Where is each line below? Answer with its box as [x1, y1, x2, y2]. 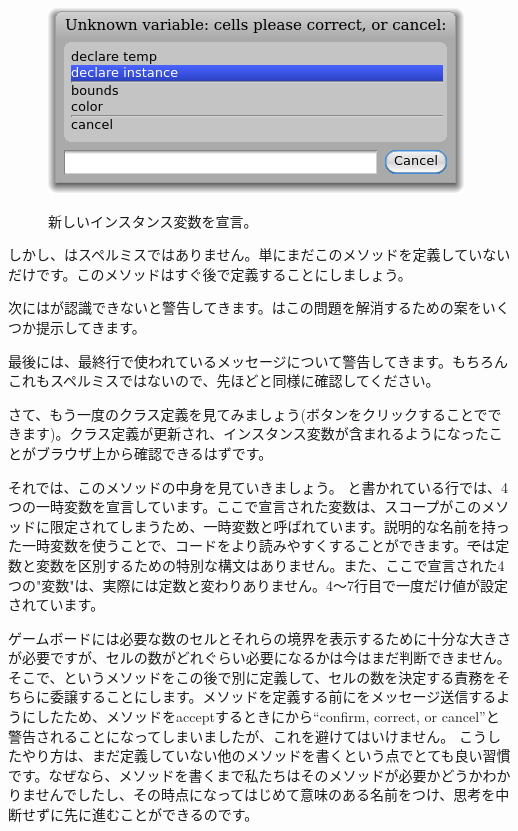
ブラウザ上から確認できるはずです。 [35, 442, 273, 463]
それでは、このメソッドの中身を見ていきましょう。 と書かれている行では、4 [8, 476, 508, 497]
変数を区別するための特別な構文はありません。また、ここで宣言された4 [35, 554, 505, 575]
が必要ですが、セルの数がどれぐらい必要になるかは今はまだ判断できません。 [8, 647, 511, 668]
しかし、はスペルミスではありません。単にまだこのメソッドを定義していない [8, 244, 511, 265]
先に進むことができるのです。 [63, 804, 259, 825]
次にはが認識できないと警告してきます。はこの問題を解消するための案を [8, 297, 482, 318]
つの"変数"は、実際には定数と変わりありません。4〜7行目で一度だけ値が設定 [8, 574, 509, 595]
